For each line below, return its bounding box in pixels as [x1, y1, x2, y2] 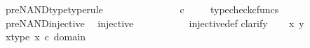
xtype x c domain [5, 29, 86, 44]
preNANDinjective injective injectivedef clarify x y [5, 15, 304, 30]
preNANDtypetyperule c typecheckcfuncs [5, 2, 279, 16]
